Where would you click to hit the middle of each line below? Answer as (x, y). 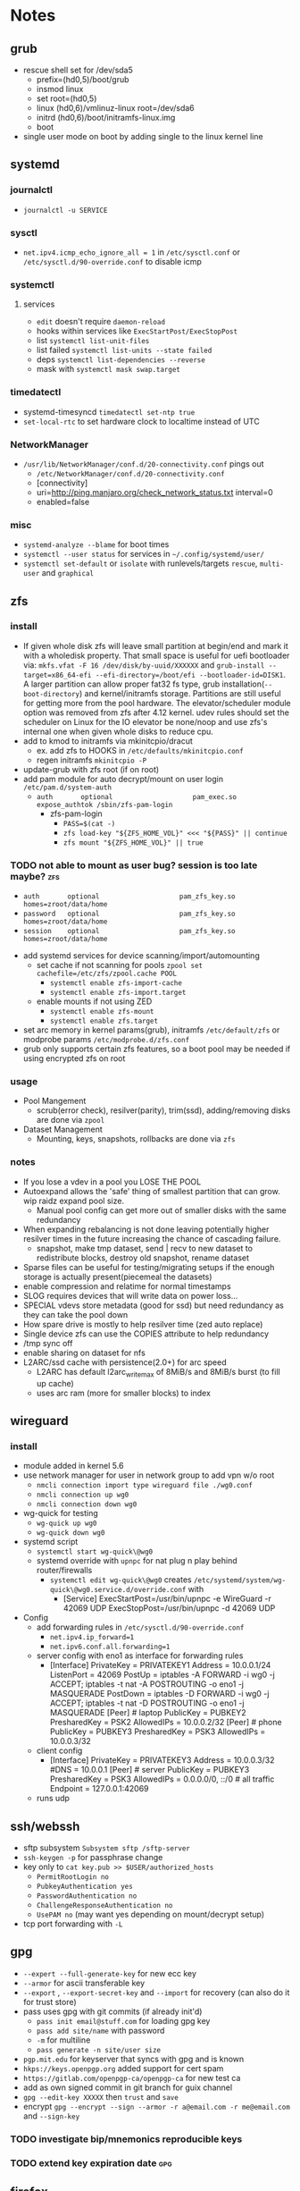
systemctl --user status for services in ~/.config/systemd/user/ (143, 554)
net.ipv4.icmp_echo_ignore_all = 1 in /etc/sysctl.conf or (131, 252)
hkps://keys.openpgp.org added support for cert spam (123, 2068)
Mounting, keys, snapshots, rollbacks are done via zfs (136, 1139)
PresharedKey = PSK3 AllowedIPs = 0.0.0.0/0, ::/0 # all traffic (162, 1779)
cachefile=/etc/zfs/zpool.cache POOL (107, 974)
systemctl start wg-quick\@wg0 (95, 1552)
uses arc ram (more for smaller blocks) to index (123, 1393)
